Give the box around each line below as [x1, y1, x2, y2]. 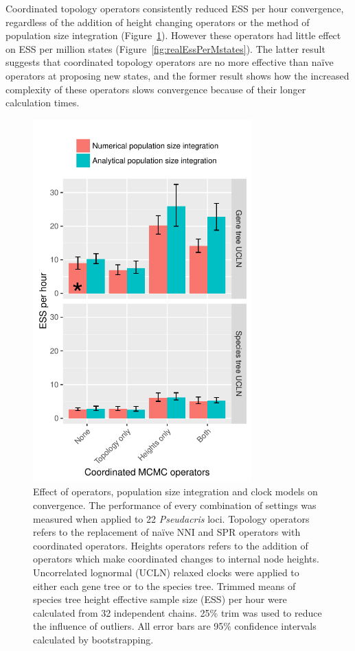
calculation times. [5, 95, 80, 110]
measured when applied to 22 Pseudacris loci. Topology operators [33, 511, 310, 525]
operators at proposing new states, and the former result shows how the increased [5, 68, 350, 82]
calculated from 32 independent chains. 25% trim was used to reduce [33, 605, 322, 619]
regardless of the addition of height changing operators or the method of [5, 14, 310, 29]
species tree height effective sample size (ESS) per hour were [33, 592, 287, 606]
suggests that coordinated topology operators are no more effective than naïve [5, 55, 334, 69]
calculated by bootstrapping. [33, 632, 154, 646]
